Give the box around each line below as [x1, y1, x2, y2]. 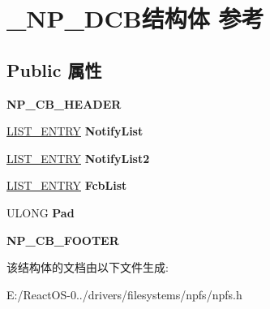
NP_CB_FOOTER [6, 231, 119, 248]
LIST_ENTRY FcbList [6, 177, 127, 194]
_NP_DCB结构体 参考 [6, 2, 264, 35]
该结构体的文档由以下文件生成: [6, 259, 169, 276]
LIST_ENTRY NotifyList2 [6, 149, 150, 166]
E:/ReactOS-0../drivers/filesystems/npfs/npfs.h [6, 285, 242, 303]
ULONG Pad [6, 204, 75, 221]
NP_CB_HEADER [6, 95, 122, 112]
